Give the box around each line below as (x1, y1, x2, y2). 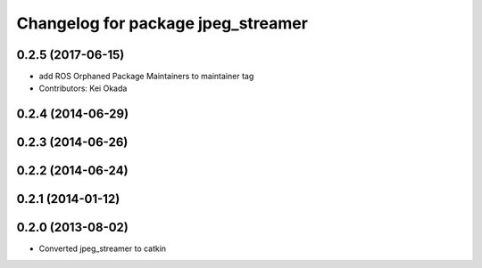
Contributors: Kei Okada (38, 83, 128, 93)
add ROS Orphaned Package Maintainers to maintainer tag (38, 71, 254, 82)
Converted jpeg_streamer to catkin (38, 243, 167, 254)
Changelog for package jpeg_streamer (16, 13, 308, 33)
